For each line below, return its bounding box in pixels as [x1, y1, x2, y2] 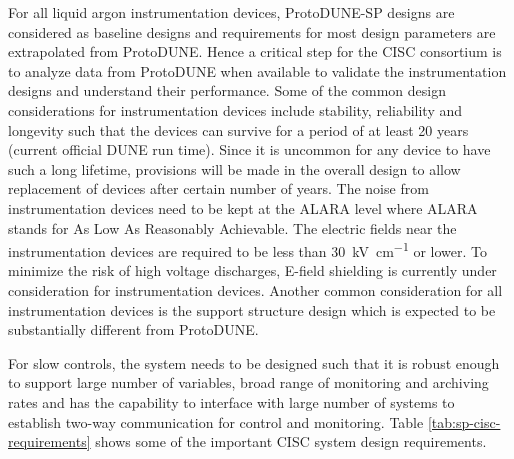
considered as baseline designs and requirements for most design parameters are [8, 21, 496, 42]
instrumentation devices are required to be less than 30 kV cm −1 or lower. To [8, 238, 487, 261]
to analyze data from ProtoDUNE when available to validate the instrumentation [8, 60, 507, 81]
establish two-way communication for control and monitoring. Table [8, 411, 424, 432]
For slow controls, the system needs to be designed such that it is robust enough [8, 352, 500, 373]
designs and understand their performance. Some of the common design [8, 80, 446, 101]
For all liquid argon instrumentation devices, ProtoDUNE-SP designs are [8, 2, 455, 22]
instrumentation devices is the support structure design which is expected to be [8, 299, 496, 320]
